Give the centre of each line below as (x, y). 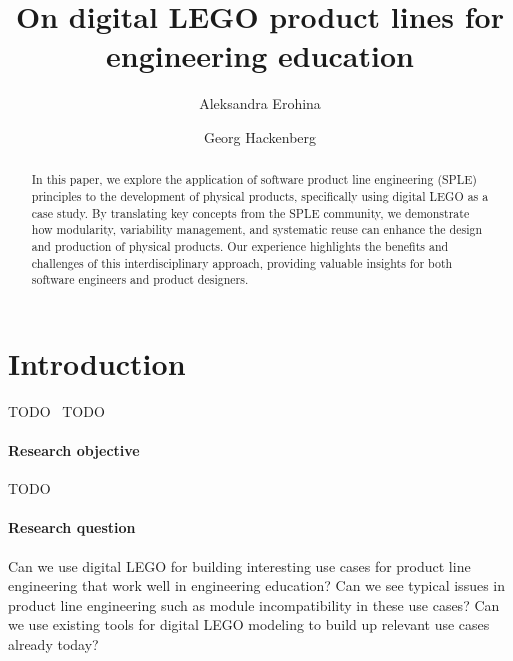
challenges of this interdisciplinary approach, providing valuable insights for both (242, 262)
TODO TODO (56, 410)
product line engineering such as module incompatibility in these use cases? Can (254, 604)
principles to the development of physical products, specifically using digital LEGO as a (260, 195)
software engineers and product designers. (140, 279)
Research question (72, 527)
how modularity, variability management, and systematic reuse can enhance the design (257, 229)
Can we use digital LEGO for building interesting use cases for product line (239, 565)
